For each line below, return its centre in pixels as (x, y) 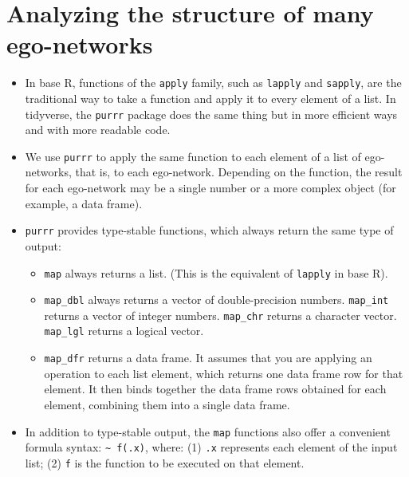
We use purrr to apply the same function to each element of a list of (193, 156)
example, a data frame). (84, 203)
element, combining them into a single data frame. (167, 404)
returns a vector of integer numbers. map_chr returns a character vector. (220, 315)
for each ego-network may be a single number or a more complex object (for (210, 188)
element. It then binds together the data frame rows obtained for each (215, 389)
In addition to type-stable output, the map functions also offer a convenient (208, 431)
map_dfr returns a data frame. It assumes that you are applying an (208, 358)
